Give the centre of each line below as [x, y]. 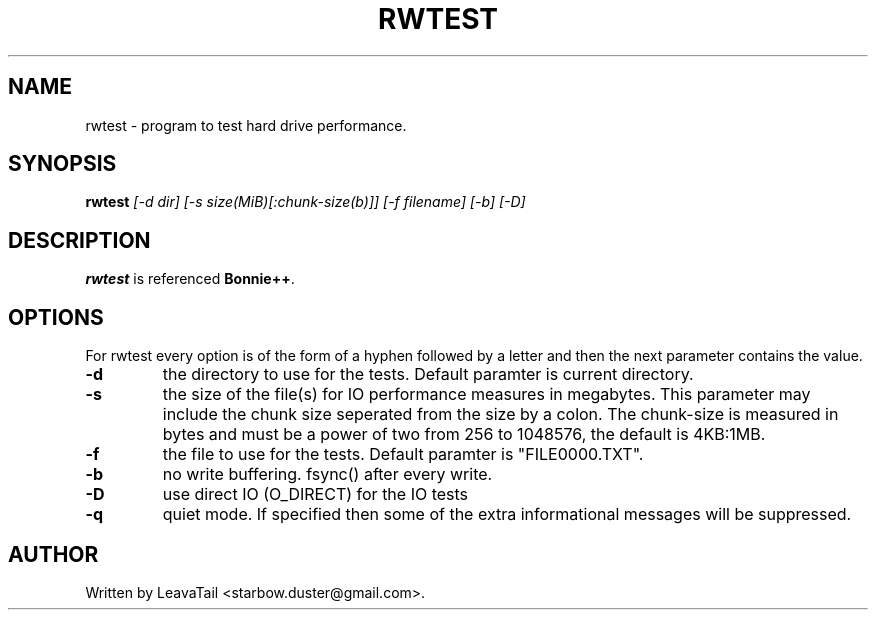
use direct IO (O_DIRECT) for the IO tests [315, 494]
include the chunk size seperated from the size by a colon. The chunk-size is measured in [500, 414]
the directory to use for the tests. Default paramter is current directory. [428, 374]
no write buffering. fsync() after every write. [327, 474]
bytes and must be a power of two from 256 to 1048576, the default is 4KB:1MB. [464, 434]
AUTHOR [53, 554]
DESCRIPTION [79, 240]
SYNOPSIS [62, 164]
